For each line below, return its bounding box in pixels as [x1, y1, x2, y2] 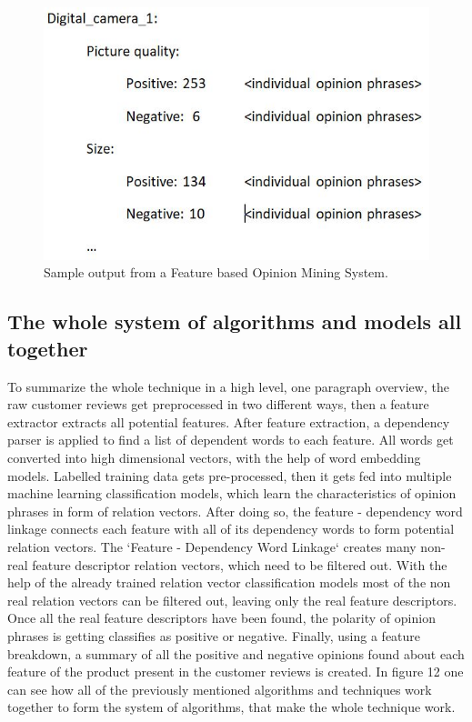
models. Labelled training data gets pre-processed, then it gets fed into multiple [7, 466, 452, 485]
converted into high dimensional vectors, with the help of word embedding [7, 447, 421, 466]
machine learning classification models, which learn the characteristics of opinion [7, 484, 457, 503]
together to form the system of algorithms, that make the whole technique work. [7, 697, 456, 717]
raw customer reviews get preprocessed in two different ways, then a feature [7, 395, 429, 414]
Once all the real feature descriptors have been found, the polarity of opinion [7, 608, 436, 627]
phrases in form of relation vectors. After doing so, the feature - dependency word [7, 501, 463, 520]
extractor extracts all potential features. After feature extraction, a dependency [7, 412, 450, 431]
